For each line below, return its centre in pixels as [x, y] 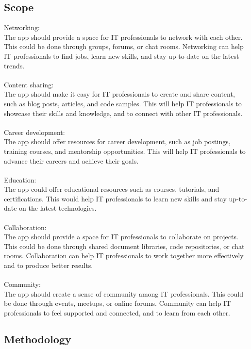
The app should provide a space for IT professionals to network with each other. [123, 37]
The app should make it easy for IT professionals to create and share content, [119, 94]
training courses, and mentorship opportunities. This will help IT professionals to [125, 151]
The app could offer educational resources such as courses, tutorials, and [112, 189]
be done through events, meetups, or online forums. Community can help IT [117, 303]
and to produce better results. [49, 265]
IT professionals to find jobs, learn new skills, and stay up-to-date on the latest [122, 56]
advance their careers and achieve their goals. [71, 160]
